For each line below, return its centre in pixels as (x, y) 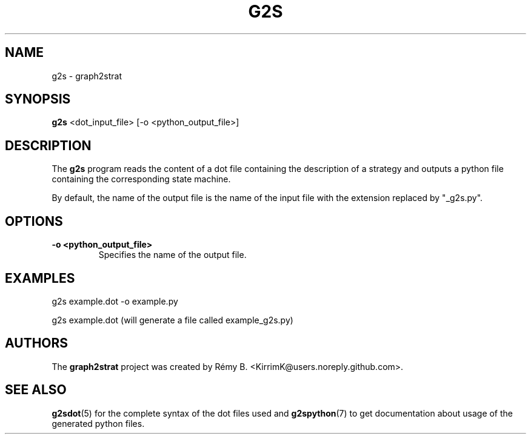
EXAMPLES (40, 278)
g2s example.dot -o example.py (115, 301)
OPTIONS (34, 221)
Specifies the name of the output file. (172, 255)
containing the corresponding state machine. (141, 179)
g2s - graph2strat (87, 76)
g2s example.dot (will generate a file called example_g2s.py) (172, 320)
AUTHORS (37, 343)
